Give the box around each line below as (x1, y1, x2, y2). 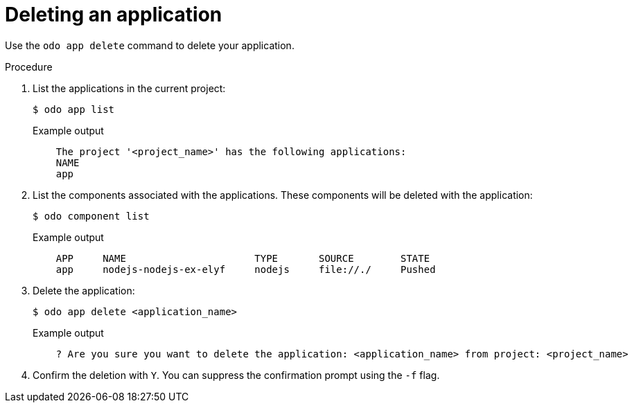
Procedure (5, 60, 53, 73)
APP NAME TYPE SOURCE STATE (55, 252, 430, 264)
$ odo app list (33, 103, 115, 115)
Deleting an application (5, 3, 222, 26)
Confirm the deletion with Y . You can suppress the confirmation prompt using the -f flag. (33, 369, 440, 381)
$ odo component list (33, 210, 150, 222)
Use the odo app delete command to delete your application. (5, 39, 294, 51)
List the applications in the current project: (33, 82, 226, 94)
